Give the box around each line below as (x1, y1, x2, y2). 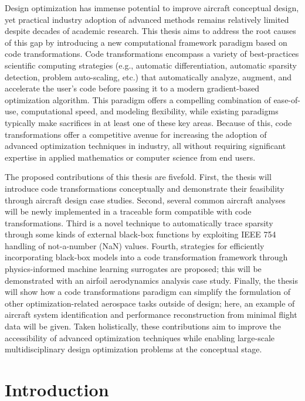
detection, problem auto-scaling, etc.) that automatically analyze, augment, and (5, 70, 292, 83)
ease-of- (273, 93, 300, 106)
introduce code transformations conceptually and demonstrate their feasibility (5, 182, 284, 194)
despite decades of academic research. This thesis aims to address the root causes (5, 25, 296, 37)
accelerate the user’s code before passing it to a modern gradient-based (5, 82, 260, 94)
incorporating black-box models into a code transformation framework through (5, 251, 288, 263)
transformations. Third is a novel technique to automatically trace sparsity (5, 216, 273, 229)
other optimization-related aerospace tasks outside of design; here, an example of (5, 297, 295, 309)
